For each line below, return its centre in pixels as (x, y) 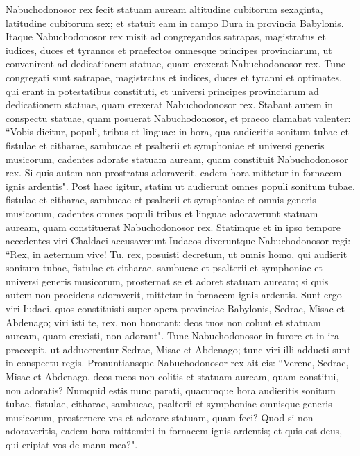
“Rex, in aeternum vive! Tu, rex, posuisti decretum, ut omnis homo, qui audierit (177, 254)
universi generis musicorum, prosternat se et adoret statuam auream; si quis (167, 281)
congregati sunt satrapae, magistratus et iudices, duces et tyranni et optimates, (174, 77)
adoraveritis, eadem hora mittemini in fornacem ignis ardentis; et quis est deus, (174, 431)
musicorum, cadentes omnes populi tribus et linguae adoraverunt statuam (162, 213)
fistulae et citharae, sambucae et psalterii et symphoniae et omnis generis (161, 200)
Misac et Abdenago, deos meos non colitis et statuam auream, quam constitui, (172, 377)
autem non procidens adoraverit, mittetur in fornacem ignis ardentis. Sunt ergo (174, 295)
